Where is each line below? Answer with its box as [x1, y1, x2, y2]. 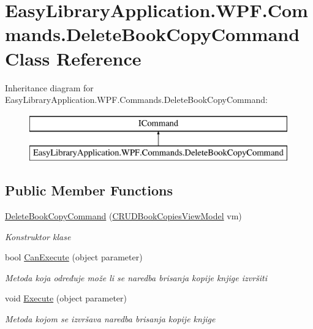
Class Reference [5, 45, 141, 70]
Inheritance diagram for [5, 81, 94, 94]
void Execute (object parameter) [5, 292, 127, 304]
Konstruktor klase [5, 230, 71, 243]
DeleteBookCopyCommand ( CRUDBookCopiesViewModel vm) [5, 210, 242, 222]
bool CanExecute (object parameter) [5, 251, 143, 263]
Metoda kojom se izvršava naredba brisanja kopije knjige [5, 312, 216, 325]
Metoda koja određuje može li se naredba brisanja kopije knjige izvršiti [5, 271, 268, 284]
